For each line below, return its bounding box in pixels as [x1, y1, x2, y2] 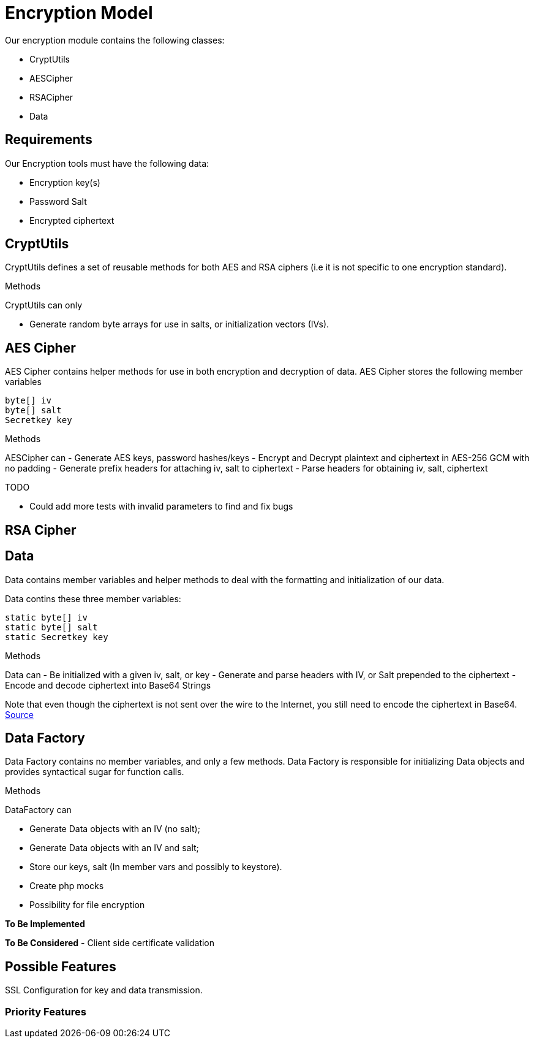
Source [5, 709, 34, 720]
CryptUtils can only [5, 300, 83, 311]
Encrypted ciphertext [29, 215, 115, 226]
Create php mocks [29, 881, 104, 892]
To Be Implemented [5, 919, 85, 930]
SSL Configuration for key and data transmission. [5, 985, 203, 996]
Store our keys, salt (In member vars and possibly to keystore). [29, 862, 282, 873]
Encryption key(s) [29, 177, 100, 188]
